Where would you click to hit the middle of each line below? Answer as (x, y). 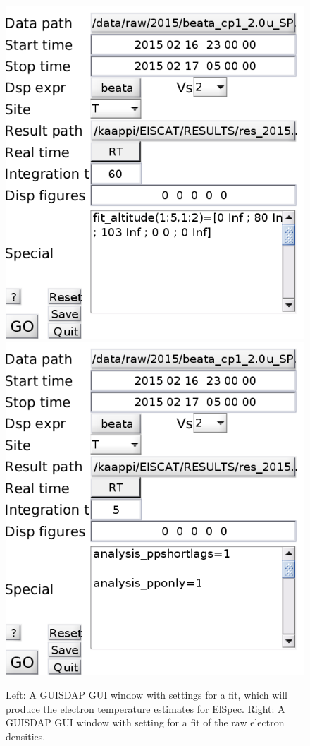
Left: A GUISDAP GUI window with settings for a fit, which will (147, 694)
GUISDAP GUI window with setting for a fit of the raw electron (145, 722)
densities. (26, 736)
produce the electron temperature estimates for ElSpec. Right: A (145, 708)
